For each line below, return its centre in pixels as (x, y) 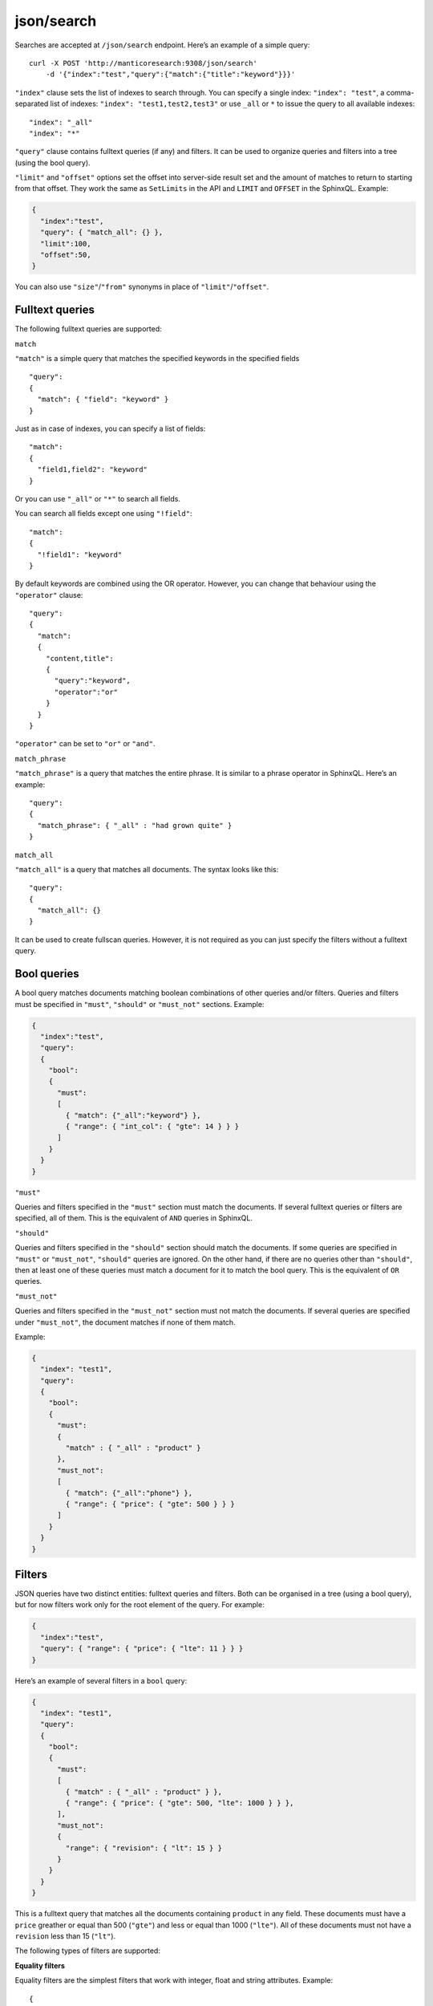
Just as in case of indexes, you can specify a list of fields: (110, 428)
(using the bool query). (53, 162)
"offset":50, (66, 255)
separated (32, 104)
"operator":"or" (86, 692)
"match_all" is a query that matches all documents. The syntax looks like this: (147, 869)
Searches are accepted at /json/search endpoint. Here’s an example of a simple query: (162, 45)
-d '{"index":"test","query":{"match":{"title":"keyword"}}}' (170, 75)
